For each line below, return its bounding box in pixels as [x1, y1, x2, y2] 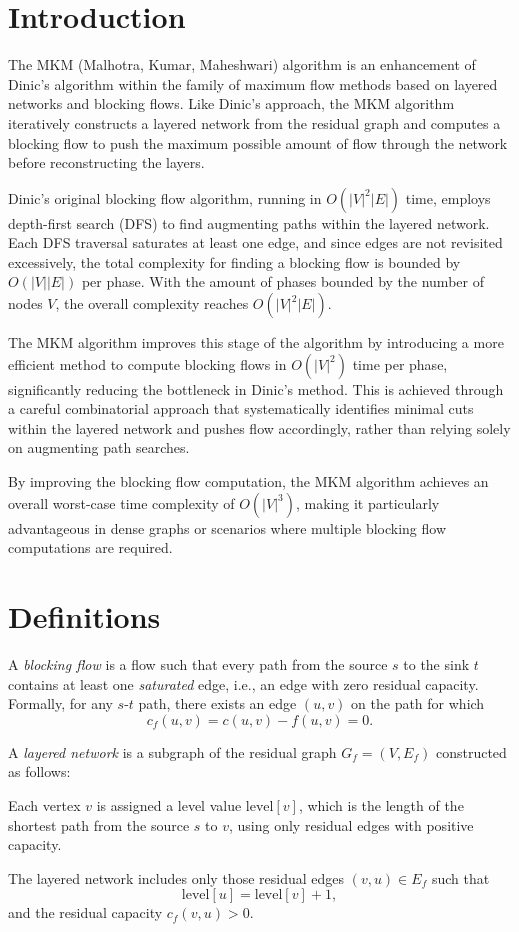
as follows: [8, 761, 71, 782]
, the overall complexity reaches [55, 293, 249, 314]
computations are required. [8, 537, 173, 558]
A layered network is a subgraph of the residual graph [8, 741, 337, 762]
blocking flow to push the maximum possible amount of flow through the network [8, 132, 508, 153]
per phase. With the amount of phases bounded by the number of [81, 271, 484, 292]
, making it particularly [295, 492, 440, 513]
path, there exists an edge [138, 693, 297, 714]
